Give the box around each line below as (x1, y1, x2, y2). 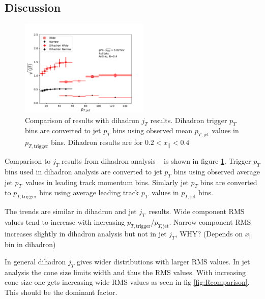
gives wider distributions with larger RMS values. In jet (76, 256, 250, 266)
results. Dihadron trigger (150, 114, 227, 125)
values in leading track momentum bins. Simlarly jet (25, 176, 189, 187)
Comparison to (5, 156, 51, 166)
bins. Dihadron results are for (51, 137, 143, 147)
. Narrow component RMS (169, 217, 251, 227)
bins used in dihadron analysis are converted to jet (5, 166, 162, 176)
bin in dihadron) (5, 239, 56, 250)
